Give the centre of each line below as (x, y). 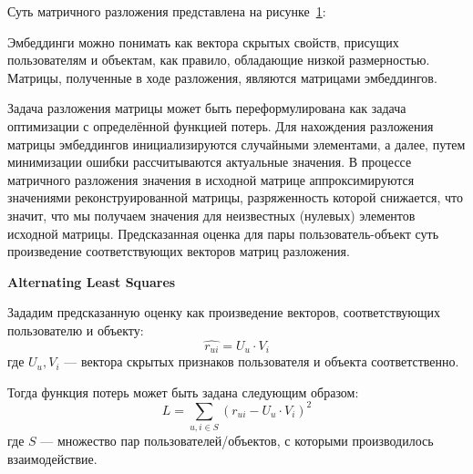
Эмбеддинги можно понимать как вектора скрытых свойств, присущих (203, 41)
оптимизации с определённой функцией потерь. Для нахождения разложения (221, 125)
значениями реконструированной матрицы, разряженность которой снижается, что (235, 197)
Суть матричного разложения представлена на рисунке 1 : (167, 11)
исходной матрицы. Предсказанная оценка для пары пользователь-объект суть (223, 233)
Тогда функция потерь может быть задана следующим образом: (183, 392)
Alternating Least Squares (92, 281)
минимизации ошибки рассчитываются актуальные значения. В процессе (210, 162)
